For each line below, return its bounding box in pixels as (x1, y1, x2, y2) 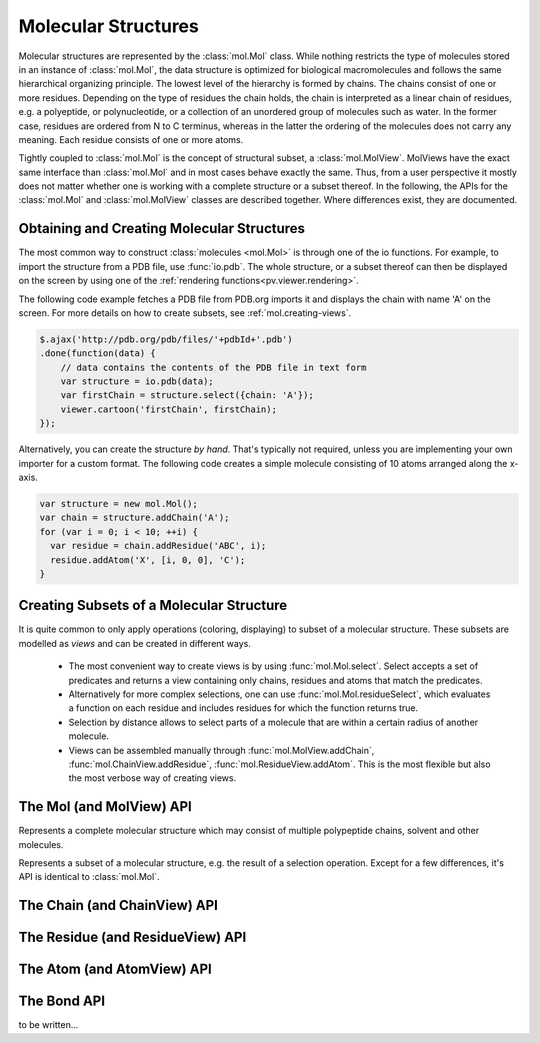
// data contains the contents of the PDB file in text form (60, 361, 367, 373)
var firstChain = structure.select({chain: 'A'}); (60, 390, 314, 401)
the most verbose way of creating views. (68, 772, 237, 784)
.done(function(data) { (39, 348, 157, 359)
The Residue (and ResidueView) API (18, 929, 247, 946)
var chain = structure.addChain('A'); (39, 512, 230, 524)
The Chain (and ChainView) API (18, 897, 219, 914)
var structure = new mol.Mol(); (39, 498, 199, 509)
